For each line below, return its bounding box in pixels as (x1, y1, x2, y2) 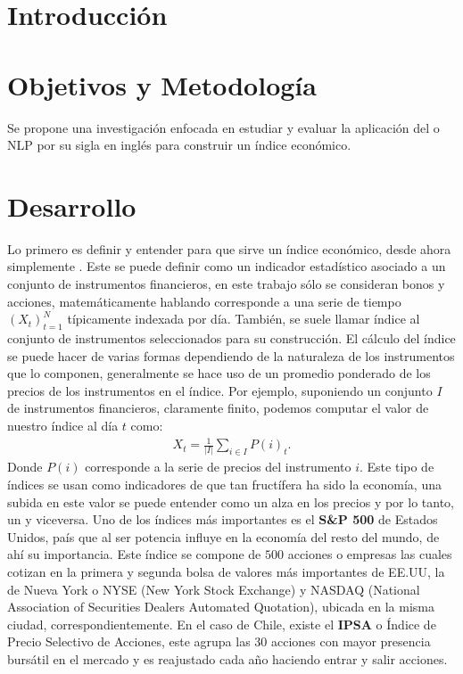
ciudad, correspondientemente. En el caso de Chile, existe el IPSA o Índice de (7, 614, 436, 633)
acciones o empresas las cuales (287, 545, 452, 563)
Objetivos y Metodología (7, 66, 317, 103)
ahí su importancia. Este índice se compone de (7, 545, 261, 563)
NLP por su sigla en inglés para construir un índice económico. (7, 136, 351, 154)
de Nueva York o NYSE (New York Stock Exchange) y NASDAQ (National (7, 579, 420, 598)
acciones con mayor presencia (271, 632, 431, 651)
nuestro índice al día (7, 415, 119, 434)
